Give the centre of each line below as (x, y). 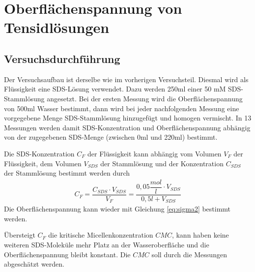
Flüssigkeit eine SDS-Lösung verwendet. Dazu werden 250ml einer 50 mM (115, 89)
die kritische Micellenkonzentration (101, 235)
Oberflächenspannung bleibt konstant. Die (67, 254)
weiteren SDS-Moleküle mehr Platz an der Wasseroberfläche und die (107, 245)
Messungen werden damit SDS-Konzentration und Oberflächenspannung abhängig (127, 127)
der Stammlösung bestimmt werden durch (67, 173)
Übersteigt (20, 235)
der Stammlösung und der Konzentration (162, 163)
